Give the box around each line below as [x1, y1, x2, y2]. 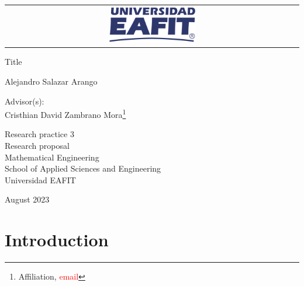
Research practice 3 [5, 128, 74, 140]
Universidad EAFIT [5, 173, 76, 186]
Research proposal [5, 139, 70, 151]
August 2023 [5, 193, 50, 205]
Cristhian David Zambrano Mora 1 [5, 107, 126, 120]
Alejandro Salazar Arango [5, 75, 98, 87]
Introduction [5, 228, 109, 252]
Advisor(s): [5, 95, 44, 107]
